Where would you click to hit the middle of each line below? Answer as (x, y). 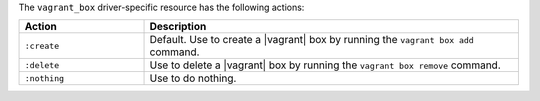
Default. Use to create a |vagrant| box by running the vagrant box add (311, 40)
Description (178, 27)
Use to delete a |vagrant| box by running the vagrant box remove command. (325, 65)
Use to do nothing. (193, 78)
